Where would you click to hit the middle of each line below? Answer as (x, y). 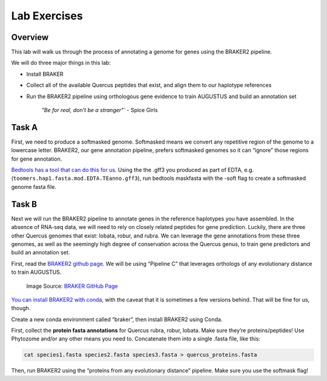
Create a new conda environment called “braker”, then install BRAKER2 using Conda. (117, 319)
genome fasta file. (34, 187)
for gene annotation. (37, 159)
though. (21, 308)
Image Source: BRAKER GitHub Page (72, 286)
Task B (24, 204)
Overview (30, 37)
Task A (25, 127)
